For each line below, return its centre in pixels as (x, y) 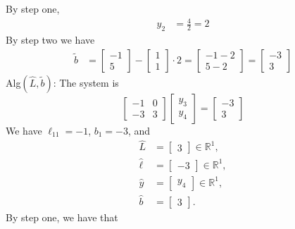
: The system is (86, 82)
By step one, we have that (62, 217)
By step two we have (50, 39)
